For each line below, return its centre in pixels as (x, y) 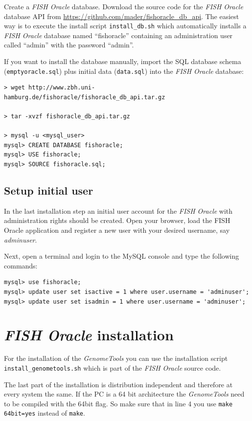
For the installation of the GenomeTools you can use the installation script (116, 358)
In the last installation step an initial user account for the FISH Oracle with (118, 210)
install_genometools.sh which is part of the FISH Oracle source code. (113, 367)
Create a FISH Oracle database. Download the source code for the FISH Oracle (124, 6)
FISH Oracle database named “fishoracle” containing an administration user (118, 35)
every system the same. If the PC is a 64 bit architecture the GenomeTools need (124, 394)
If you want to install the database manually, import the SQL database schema (123, 61)
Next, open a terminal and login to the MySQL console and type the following (122, 256)
